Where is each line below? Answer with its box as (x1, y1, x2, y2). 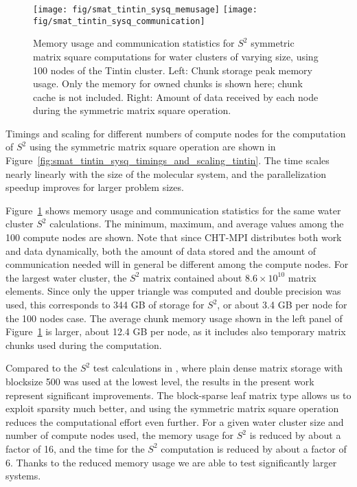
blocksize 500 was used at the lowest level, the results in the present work (5, 374, 314, 388)
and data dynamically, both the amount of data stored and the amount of (5, 243, 316, 258)
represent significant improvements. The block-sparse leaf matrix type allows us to (5, 387, 352, 402)
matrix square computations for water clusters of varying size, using (33, 49, 319, 63)
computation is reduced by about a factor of (161, 441, 347, 455)
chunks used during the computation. (5, 337, 162, 352)
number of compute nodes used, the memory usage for (5, 428, 234, 442)
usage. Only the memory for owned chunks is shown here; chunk (33, 76, 303, 91)
